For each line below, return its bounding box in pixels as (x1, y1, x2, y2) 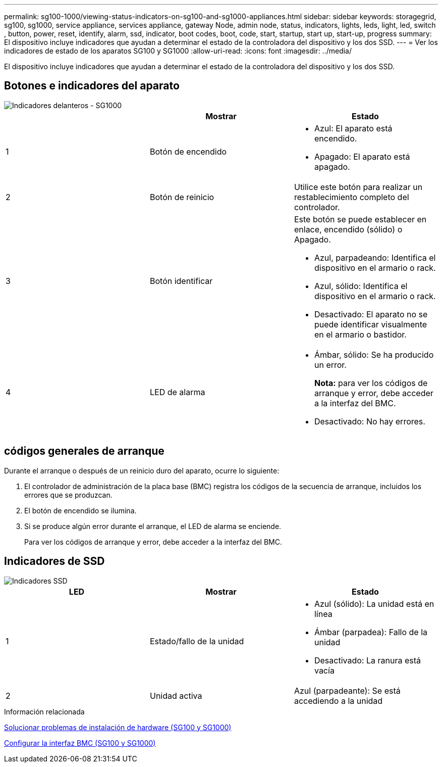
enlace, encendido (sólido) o (294, 224, 403, 234)
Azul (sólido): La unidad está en (314, 598, 434, 609)
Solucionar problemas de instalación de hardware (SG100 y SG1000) (4, 723, 232, 732)
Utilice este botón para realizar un (294, 181, 423, 192)
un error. (314, 359, 347, 370)
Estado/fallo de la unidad (149, 636, 244, 646)
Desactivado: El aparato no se (314, 309, 428, 319)
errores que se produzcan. (24, 490, 113, 499)
